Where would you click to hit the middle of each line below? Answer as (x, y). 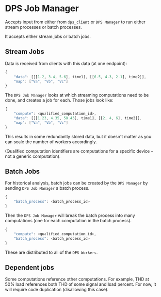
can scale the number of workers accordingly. (51, 142)
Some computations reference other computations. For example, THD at (77, 279)
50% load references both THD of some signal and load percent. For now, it (80, 284)
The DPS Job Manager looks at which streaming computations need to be (77, 95)
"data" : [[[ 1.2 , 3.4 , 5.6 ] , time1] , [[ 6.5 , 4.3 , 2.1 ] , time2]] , (80, 77)
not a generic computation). (33, 156)
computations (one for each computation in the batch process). (68, 221)
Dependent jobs (30, 267)
